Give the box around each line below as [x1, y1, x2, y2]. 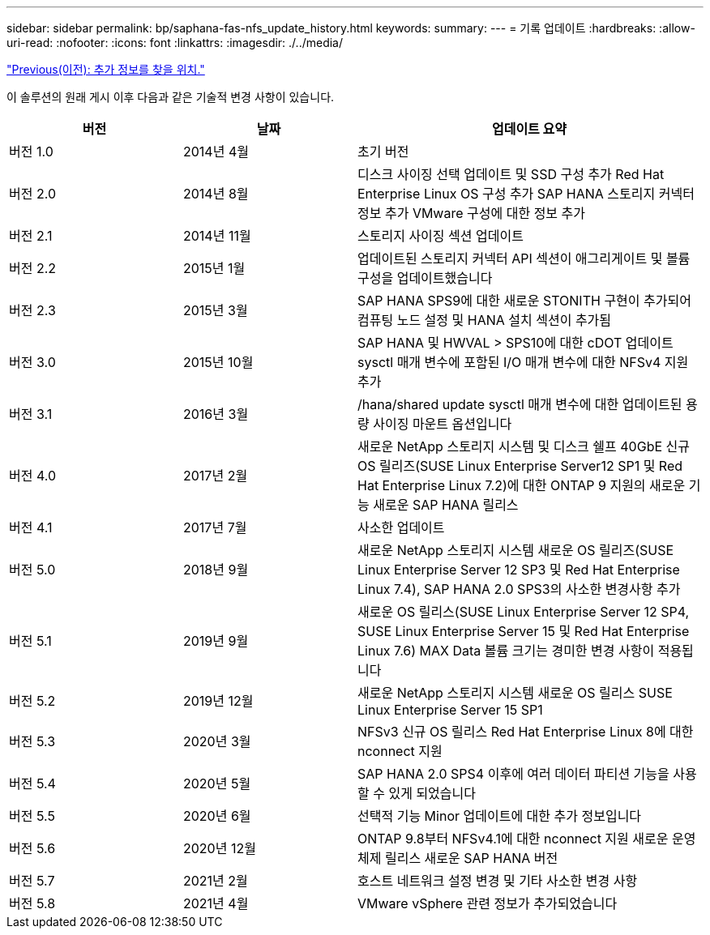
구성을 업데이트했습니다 [357, 270, 493, 286]
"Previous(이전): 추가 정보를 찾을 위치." [6, 62, 205, 76]
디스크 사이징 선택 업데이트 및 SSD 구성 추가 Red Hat [357, 166, 665, 182]
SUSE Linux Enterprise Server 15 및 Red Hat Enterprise [357, 623, 690, 639]
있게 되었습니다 [388, 785, 476, 801]
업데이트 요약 [491, 121, 567, 137]
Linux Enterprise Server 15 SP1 [357, 702, 543, 718]
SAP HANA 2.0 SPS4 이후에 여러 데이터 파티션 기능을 [357, 766, 669, 782]
